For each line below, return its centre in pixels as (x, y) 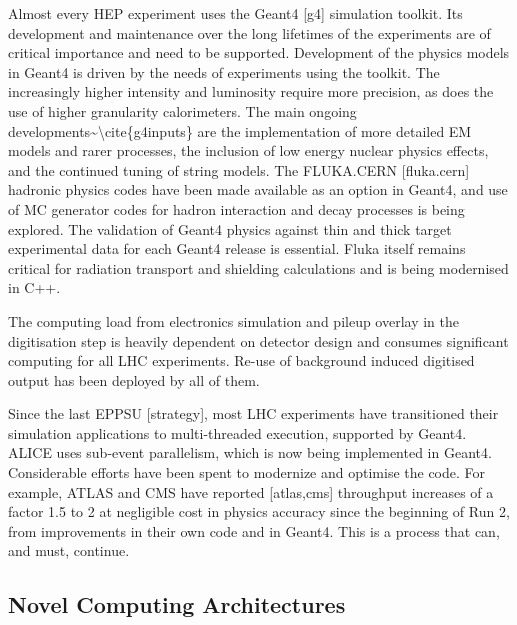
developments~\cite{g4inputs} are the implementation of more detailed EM (240, 130)
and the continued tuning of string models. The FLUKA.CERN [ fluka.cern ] (239, 169)
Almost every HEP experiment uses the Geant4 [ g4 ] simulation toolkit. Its (235, 13)
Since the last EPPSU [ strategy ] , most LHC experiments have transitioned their (253, 413)
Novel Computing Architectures (177, 604)
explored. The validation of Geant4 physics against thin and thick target (230, 228)
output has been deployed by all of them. (134, 379)
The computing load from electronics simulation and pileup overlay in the (234, 320)
